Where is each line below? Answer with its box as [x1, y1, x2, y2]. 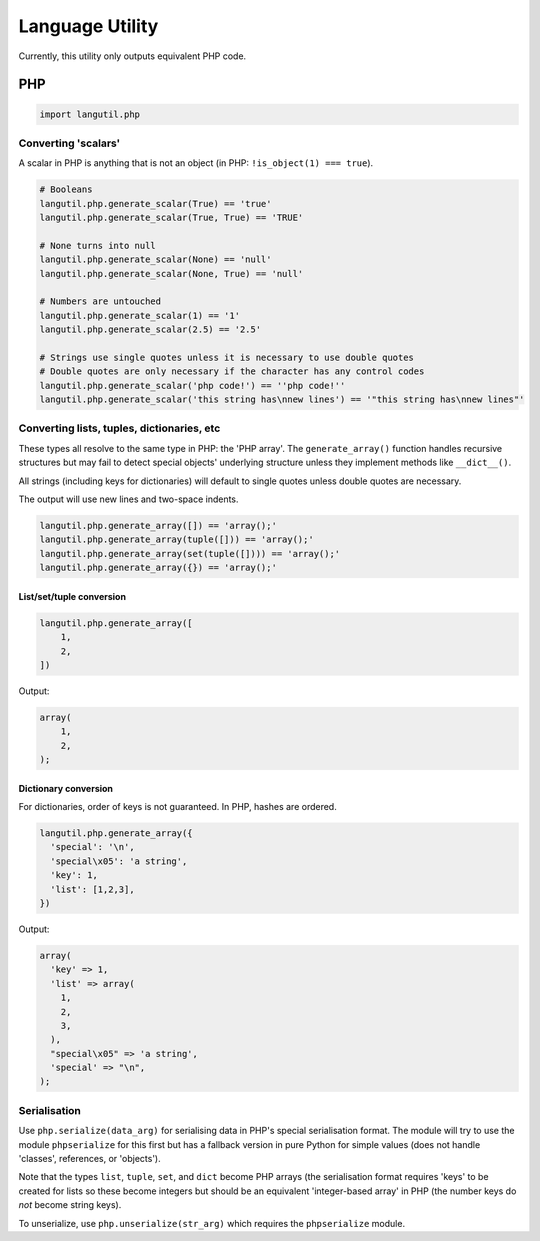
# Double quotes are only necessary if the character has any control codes [39, 366, 425, 377]
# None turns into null [39, 240, 157, 251]
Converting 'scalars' [18, 136, 121, 150]
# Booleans [39, 184, 93, 195]
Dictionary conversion [18, 782, 114, 794]
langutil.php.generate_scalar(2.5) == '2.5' [39, 324, 262, 335]
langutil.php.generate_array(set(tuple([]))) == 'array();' [39, 548, 341, 559]
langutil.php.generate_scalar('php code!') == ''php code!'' [39, 380, 346, 391]
